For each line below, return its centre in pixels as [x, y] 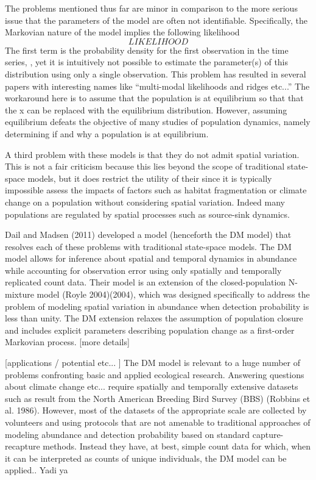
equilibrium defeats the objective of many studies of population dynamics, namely [158, 122]
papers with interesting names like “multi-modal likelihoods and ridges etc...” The [157, 86]
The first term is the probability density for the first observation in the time [147, 50]
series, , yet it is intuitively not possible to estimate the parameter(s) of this [147, 62]
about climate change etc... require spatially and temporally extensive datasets [152, 386]
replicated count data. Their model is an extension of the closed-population [146, 282]
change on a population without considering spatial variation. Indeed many [145, 202]
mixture [19, 294]
